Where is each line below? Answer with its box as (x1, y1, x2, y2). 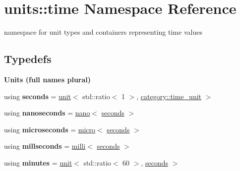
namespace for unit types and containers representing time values (4, 27, 202, 37)
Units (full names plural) (4, 74, 91, 84)
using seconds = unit (4, 91, 71, 101)
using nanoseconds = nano (4, 108, 90, 118)
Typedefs (4, 51, 52, 66)
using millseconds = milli (4, 141, 86, 151)
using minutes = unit (4, 157, 72, 168)
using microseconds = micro (4, 124, 96, 134)
